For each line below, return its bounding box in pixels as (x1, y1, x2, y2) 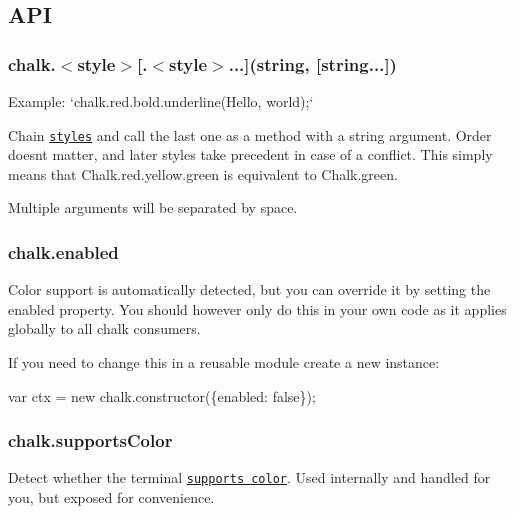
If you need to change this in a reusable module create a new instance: (8, 352, 440, 373)
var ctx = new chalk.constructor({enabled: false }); (8, 385, 316, 406)
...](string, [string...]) (228, 51, 397, 76)
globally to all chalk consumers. (8, 318, 201, 339)
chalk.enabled (8, 239, 119, 264)
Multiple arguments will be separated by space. (8, 197, 298, 218)
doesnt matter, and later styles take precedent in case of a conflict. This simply (8, 144, 493, 165)
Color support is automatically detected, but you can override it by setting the (8, 279, 491, 300)
